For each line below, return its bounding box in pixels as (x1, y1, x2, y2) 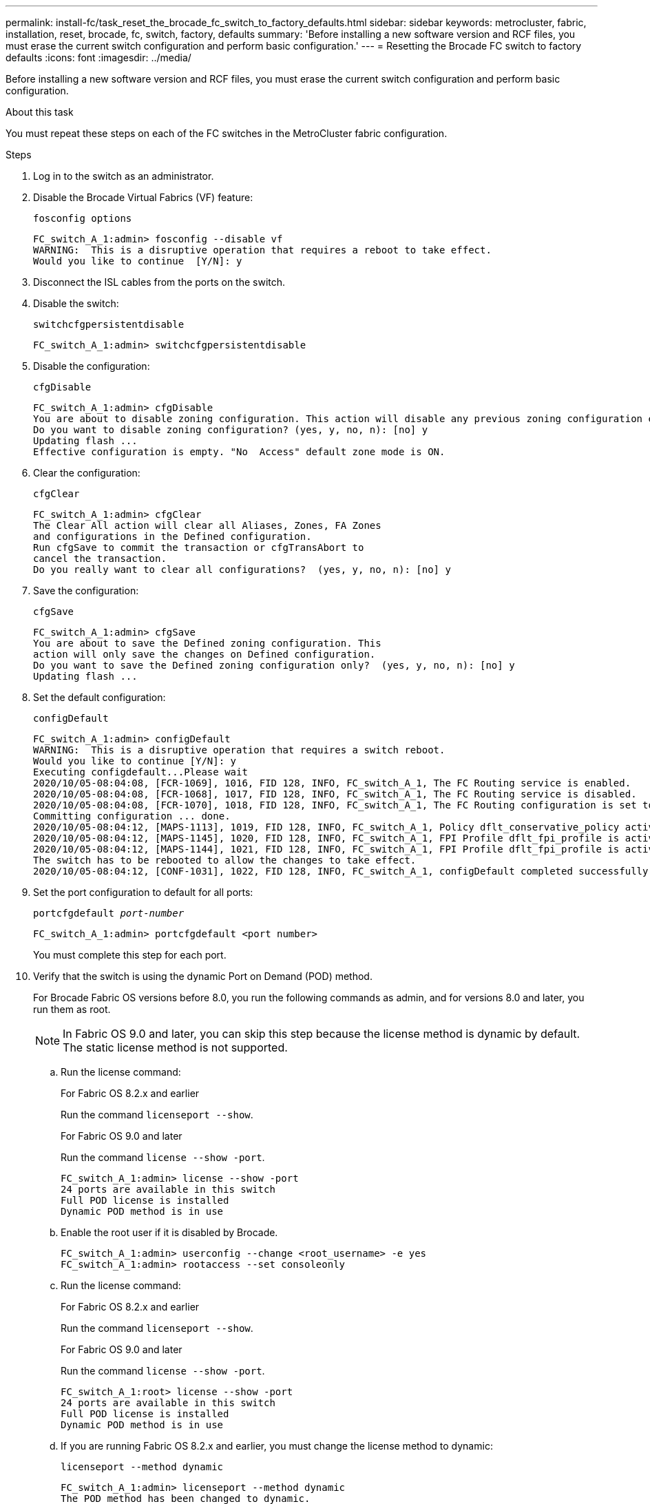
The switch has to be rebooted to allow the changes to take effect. (33, 855, 417, 866)
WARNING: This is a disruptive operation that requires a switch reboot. (33, 744, 445, 755)
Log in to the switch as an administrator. (33, 170, 214, 182)
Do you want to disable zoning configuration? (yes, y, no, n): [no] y (33, 424, 428, 435)
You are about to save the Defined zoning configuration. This (33, 638, 381, 649)
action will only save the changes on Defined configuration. (33, 649, 376, 660)
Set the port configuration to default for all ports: (33, 886, 253, 898)
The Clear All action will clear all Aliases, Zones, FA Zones (33, 520, 381, 531)
